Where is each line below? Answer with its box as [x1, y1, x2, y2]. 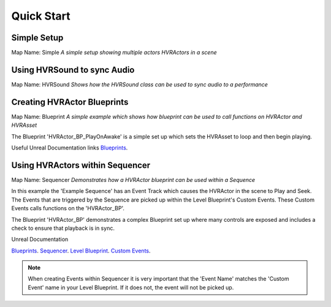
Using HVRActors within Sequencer [11, 160, 151, 170]
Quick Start [11, 9, 70, 23]
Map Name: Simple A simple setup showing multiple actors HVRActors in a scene [11, 49, 217, 56]
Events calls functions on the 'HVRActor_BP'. [11, 205, 125, 212]
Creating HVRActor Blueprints [11, 97, 129, 107]
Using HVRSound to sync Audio [11, 64, 135, 75]
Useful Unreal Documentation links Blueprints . [11, 144, 128, 151]
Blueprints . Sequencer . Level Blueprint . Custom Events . [11, 247, 151, 254]
